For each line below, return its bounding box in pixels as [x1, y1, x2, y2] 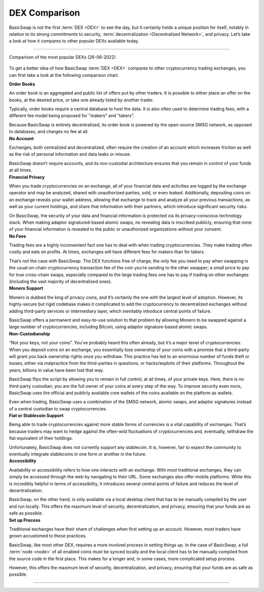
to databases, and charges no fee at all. [9, 129, 89, 135]
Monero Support [9, 285, 44, 291]
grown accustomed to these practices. [9, 533, 87, 539]
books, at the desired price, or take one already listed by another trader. [9, 97, 154, 103]
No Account [9, 135, 34, 142]
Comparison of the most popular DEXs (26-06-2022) [9, 54, 116, 60]
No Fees [9, 233, 26, 239]
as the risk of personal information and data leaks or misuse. [9, 151, 132, 157]
